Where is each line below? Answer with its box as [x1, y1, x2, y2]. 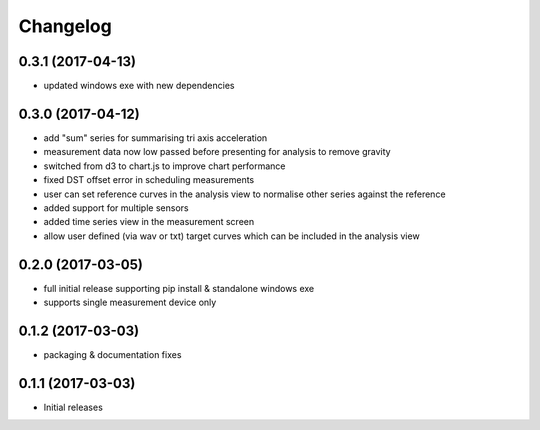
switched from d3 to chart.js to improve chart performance [43, 160, 286, 172]
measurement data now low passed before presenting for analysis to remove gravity [43, 146, 391, 158]
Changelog [18, 15, 112, 37]
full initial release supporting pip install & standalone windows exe [43, 282, 315, 294]
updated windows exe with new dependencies [43, 80, 235, 92]
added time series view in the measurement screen [43, 216, 255, 228]
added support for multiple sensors [43, 201, 189, 214]
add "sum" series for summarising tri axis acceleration [43, 131, 268, 144]
